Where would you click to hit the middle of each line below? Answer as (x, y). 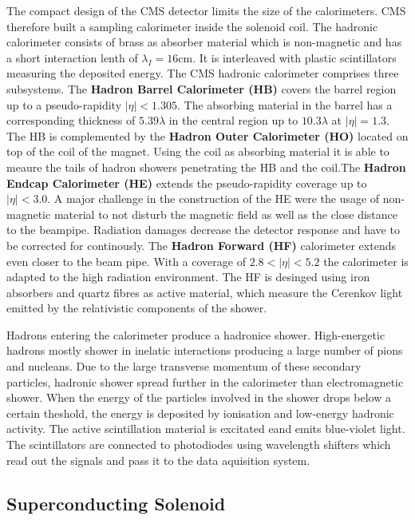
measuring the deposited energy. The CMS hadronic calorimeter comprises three (203, 73)
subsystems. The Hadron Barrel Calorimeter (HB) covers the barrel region (202, 88)
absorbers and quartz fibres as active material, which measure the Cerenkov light (205, 292)
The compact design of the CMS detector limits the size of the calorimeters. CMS (206, 10)
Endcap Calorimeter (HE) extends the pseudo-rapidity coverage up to (187, 183)
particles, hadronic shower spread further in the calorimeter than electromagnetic (205, 381)
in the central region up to (233, 120)
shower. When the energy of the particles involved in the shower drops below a (199, 397)
